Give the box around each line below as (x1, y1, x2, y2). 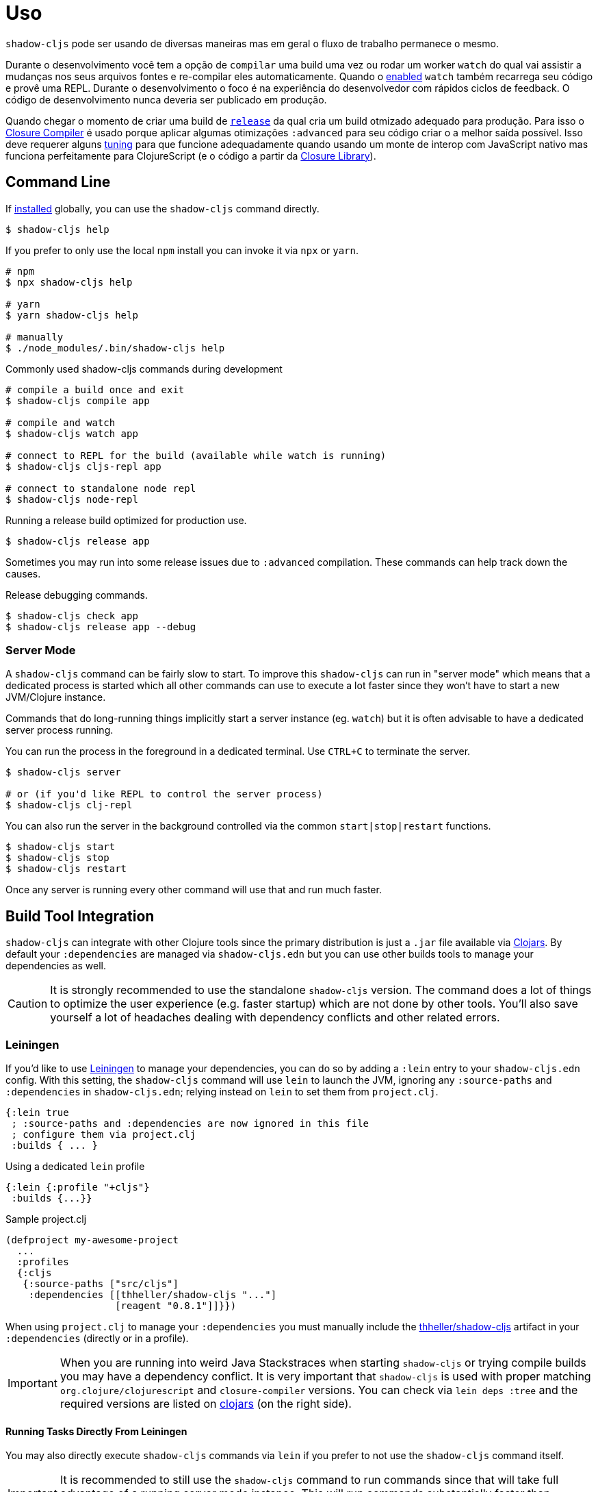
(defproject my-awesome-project (5, 1234, 179, 1245)
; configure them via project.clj (11, 1128, 196, 1140)
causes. (5, 567, 41, 580)
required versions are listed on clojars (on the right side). (60, 1396, 352, 1410)
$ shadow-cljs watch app (5, 427, 138, 439)
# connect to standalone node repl (5, 482, 196, 494)
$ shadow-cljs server (5, 767, 121, 778)
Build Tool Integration (5, 907, 155, 925)
